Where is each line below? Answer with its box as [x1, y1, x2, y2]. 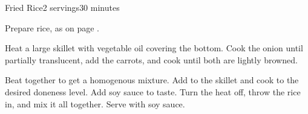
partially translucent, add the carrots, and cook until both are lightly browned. [5, 53, 298, 66]
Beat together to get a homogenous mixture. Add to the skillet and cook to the [5, 74, 299, 86]
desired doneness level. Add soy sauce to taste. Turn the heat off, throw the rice [5, 85, 301, 98]
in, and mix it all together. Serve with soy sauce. [5, 97, 185, 110]
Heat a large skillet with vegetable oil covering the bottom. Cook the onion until [5, 42, 303, 54]
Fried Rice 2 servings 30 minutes [5, 1, 120, 13]
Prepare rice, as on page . [5, 21, 99, 34]
